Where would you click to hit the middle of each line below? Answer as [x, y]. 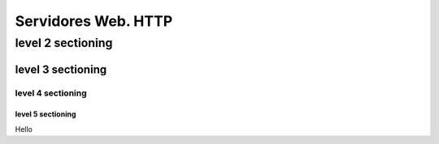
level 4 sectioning [51, 93]
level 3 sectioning [61, 69]
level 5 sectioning [46, 114]
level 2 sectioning [64, 43]
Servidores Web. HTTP [94, 21]
